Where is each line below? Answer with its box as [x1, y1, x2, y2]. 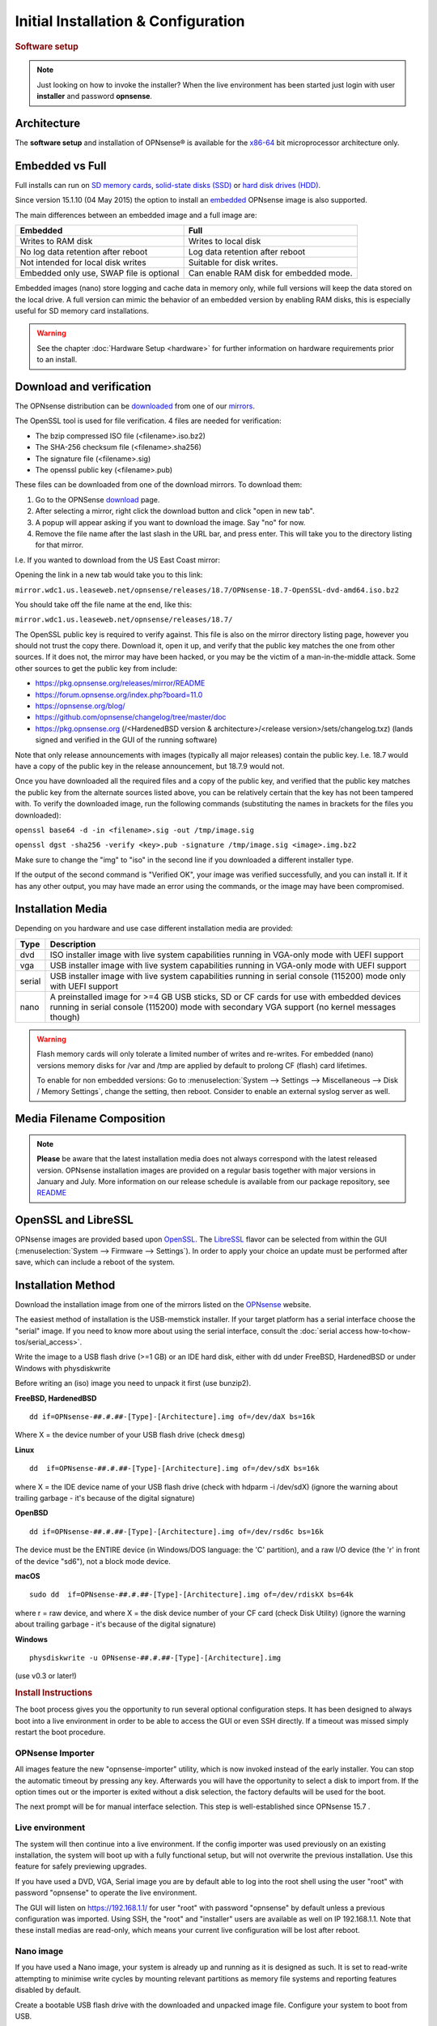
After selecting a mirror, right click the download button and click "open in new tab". [35, 506, 315, 516]
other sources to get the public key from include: [15, 663, 178, 673]
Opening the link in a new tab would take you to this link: [15, 570, 203, 579]
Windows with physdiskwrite [15, 1363, 111, 1373]
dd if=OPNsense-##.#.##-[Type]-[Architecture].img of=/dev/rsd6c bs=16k [29, 1527, 324, 1536]
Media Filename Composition [15, 1112, 166, 1126]
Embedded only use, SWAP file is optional [19, 267, 180, 279]
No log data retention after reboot [19, 246, 148, 258]
